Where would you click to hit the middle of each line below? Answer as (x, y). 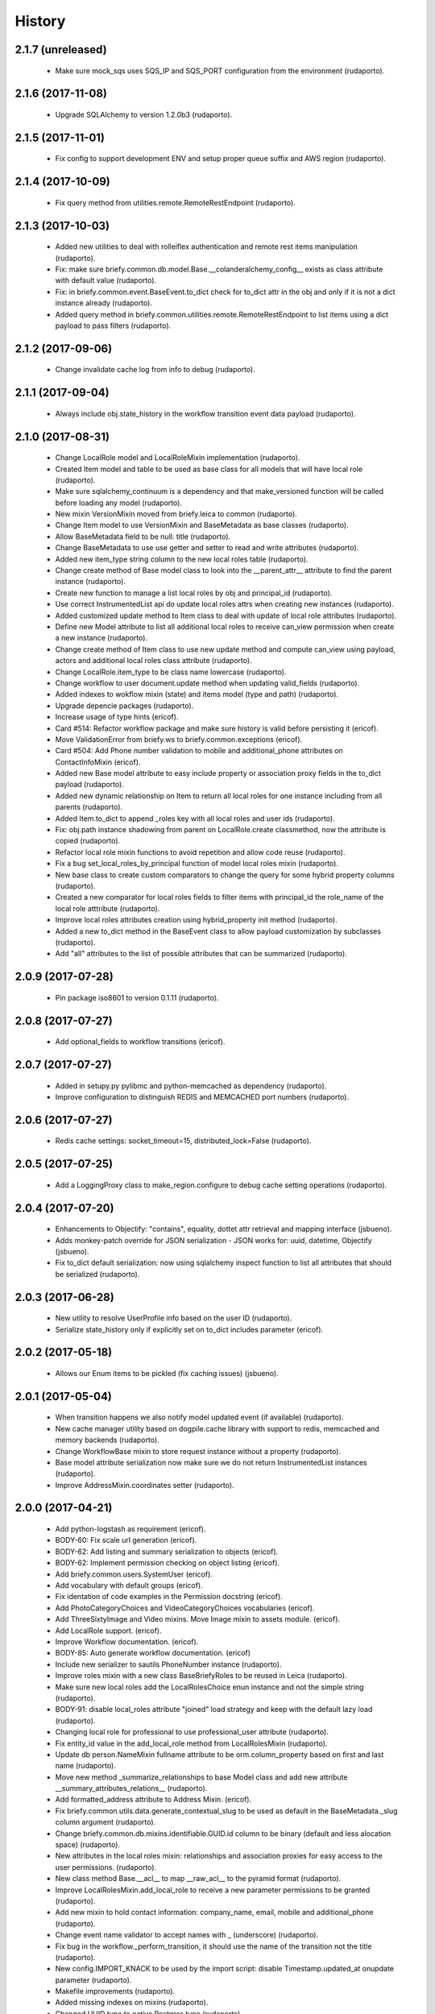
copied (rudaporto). (88, 841)
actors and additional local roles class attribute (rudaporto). (154, 661)
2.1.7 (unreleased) (61, 50)
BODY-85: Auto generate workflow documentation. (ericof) (153, 1653)
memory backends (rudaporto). (108, 1440)
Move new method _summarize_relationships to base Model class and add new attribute (201, 1777)
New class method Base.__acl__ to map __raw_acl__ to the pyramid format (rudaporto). (198, 1879)
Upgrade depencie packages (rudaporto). (124, 706)
